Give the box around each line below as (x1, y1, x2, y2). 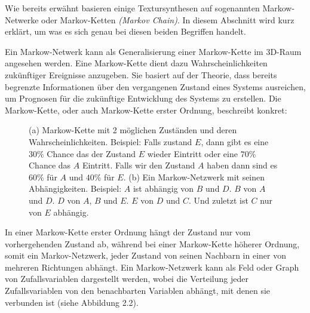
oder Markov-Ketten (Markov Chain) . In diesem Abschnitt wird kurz (41, 13, 294, 26)
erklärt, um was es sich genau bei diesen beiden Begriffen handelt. (5, 25, 246, 38)
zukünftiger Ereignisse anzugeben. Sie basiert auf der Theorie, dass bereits (5, 68, 277, 81)
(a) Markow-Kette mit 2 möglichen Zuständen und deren (29, 124, 237, 136)
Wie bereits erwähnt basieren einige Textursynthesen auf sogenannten (5, 2, 260, 14)
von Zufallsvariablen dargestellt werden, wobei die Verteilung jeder (5, 272, 248, 285)
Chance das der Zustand (47, 147, 136, 159)
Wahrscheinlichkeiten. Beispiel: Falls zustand (29, 135, 192, 148)
